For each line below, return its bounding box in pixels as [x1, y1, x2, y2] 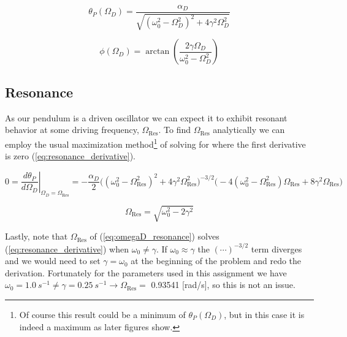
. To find [158, 123, 191, 136]
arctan [145, 47, 170, 56]
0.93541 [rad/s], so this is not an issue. [151, 278, 296, 291]
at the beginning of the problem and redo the [131, 254, 302, 267]
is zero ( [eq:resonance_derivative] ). [5, 150, 135, 162]
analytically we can [213, 123, 285, 136]
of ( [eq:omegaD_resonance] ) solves [90, 230, 219, 243]
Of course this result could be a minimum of [19, 308, 186, 320]
